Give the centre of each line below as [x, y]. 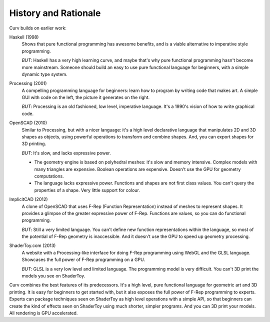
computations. [49, 176]
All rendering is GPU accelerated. [43, 313]
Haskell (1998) [24, 37]
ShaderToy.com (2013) [32, 245]
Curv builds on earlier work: [38, 28]
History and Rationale [55, 13]
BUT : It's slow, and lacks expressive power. [66, 153]
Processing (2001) [28, 83]
